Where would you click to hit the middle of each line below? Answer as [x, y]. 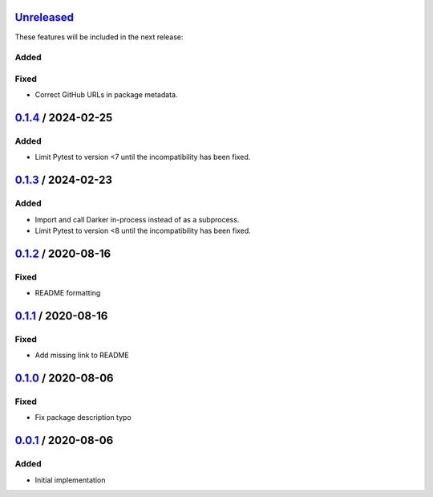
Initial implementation [70, 480]
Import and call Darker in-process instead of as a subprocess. [137, 219]
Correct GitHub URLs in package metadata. [106, 95]
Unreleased [45, 17]
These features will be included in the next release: [99, 37]
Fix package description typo [83, 418]
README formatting [68, 293]
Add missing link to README [82, 355]
